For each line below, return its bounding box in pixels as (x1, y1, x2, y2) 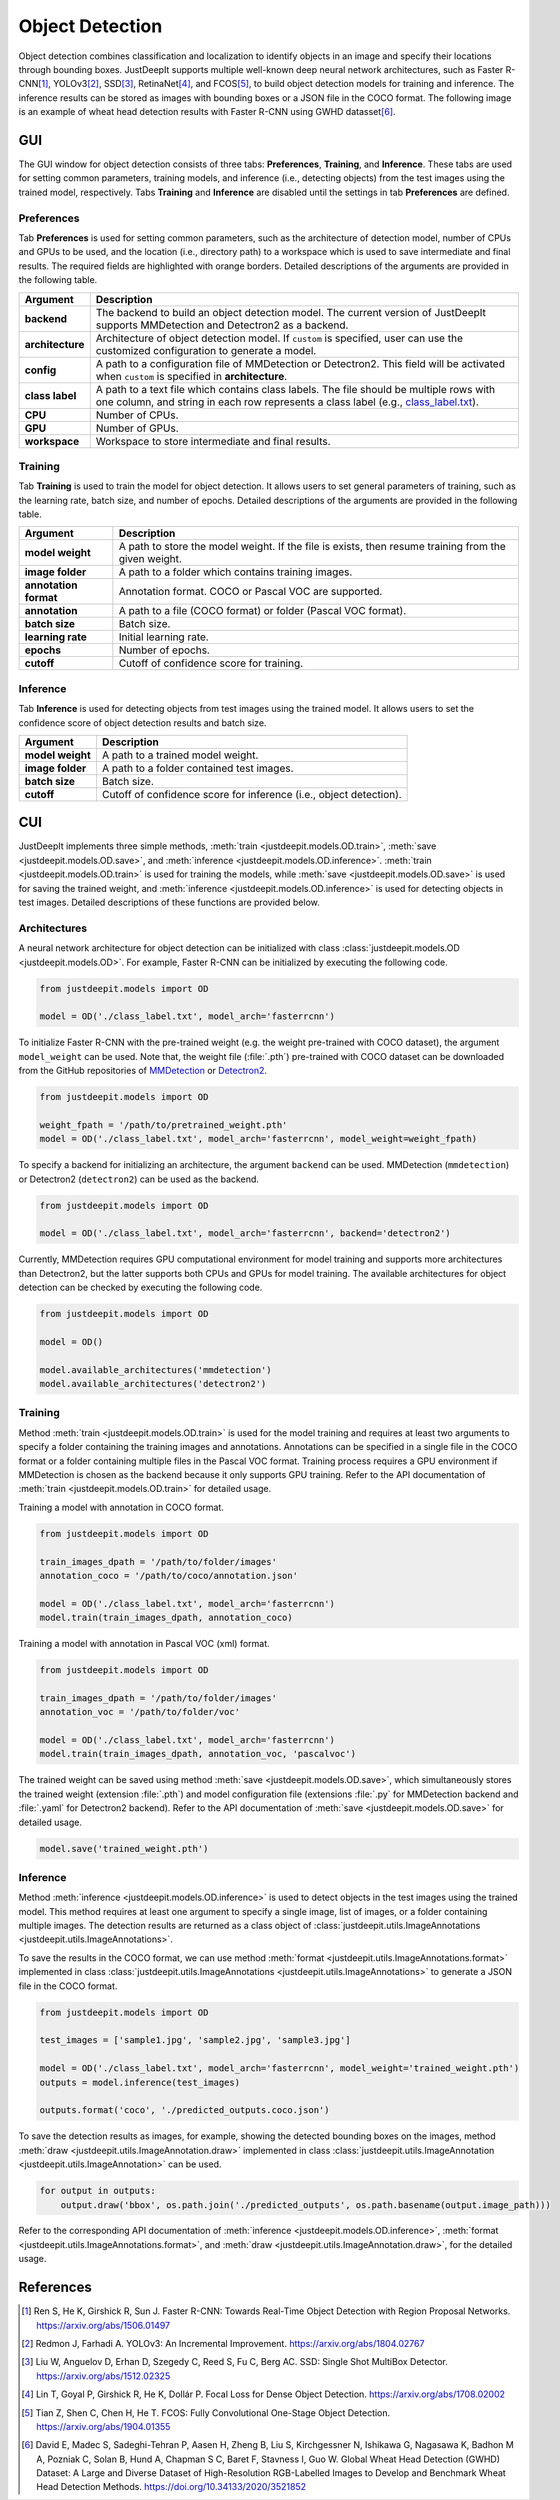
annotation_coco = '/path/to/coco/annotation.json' (39, 1570, 299, 1581)
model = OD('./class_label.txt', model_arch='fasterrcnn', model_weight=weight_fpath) (39, 1133, 478, 1145)
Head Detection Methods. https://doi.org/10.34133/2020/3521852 (36, 2481, 307, 2493)
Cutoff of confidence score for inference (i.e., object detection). (101, 787, 402, 801)
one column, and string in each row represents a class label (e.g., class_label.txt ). (95, 395, 480, 409)
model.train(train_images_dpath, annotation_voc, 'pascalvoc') (39, 1748, 357, 1760)
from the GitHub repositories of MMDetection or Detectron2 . (18, 1065, 268, 1077)
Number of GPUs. (95, 421, 179, 435)
